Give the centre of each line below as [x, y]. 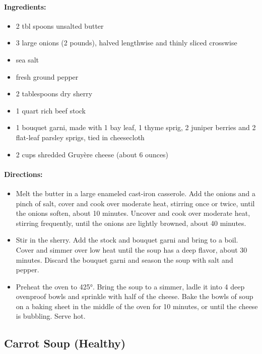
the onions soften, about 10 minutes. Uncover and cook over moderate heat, [133, 213]
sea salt [27, 59]
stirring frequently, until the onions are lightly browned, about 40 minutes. [131, 223]
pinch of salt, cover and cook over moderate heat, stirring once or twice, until [135, 203]
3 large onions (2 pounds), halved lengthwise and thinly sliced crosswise [126, 43]
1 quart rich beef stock [51, 110]
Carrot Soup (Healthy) [65, 343]
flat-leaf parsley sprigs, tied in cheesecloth [80, 137]
